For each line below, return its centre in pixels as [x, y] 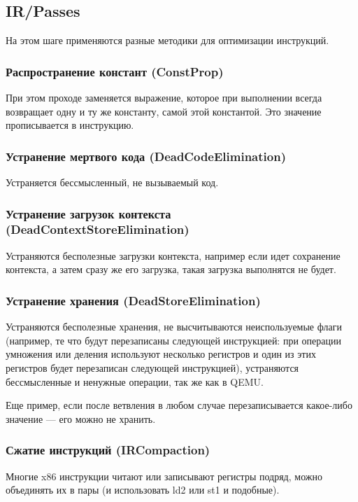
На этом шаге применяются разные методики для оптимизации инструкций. [167, 40]
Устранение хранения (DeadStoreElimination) [133, 300]
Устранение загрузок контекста [88, 213]
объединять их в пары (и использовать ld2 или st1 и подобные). [143, 490]
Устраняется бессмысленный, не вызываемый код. [112, 182]
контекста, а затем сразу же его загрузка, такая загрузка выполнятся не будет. [171, 269]
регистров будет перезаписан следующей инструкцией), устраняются [152, 367]
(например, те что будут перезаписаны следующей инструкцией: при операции [173, 340]
